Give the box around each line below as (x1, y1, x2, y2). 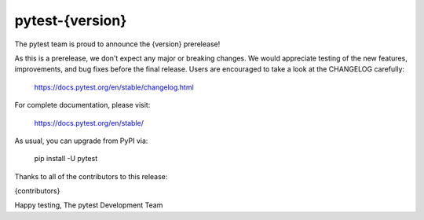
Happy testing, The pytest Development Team (14, 200, 163, 210)
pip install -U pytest (34, 154, 98, 163)
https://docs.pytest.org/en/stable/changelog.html (34, 82, 194, 92)
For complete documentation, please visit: (14, 101, 151, 110)
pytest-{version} (14, 12, 127, 29)
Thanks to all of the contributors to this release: (14, 171, 168, 181)
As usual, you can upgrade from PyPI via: (14, 136, 148, 145)
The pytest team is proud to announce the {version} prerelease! (14, 39, 221, 49)
